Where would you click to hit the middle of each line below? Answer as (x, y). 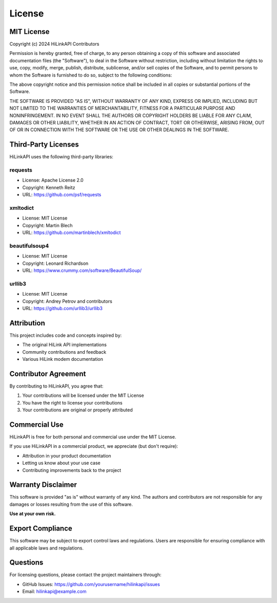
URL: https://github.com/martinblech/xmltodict (72, 233)
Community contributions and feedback (64, 352)
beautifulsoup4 (29, 246)
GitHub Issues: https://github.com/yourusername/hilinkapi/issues (91, 584)
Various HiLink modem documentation (63, 359)
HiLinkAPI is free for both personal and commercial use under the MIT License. (93, 437)
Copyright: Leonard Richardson (55, 263)
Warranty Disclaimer (43, 485)
